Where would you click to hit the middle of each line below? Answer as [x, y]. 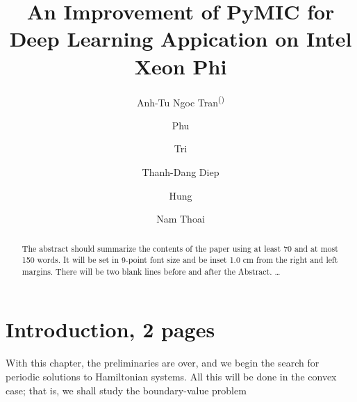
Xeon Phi [181, 66]
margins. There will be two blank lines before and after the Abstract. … [151, 271]
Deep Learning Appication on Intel [181, 39]
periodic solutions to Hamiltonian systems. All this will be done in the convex [171, 377]
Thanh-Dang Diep [181, 171]
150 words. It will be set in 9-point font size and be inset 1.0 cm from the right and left [180, 260]
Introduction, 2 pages [110, 329]
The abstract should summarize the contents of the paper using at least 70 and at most [180, 248]
